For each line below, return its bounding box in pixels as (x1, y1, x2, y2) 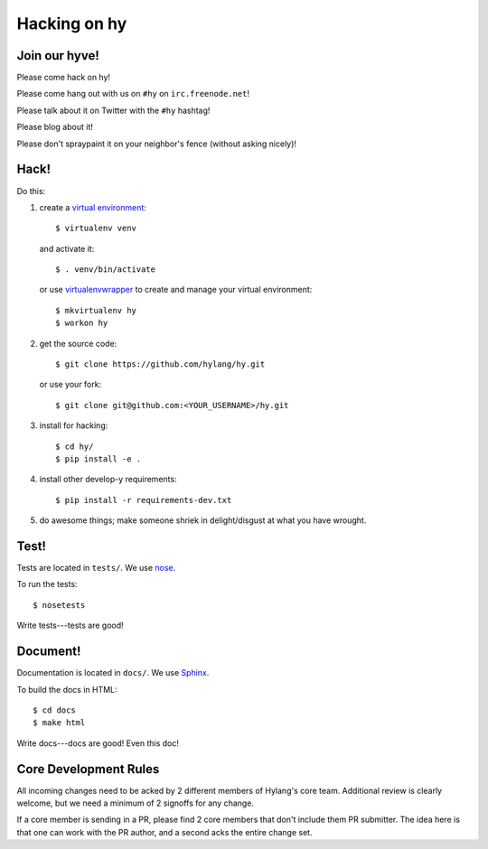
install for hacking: (39, 420, 108, 431)
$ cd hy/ (55, 441, 94, 452)
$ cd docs (33, 704, 76, 715)
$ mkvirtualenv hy (55, 305, 137, 315)
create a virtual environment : (39, 201, 146, 212)
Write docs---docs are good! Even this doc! (16, 737, 180, 749)
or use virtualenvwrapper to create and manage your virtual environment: (39, 285, 313, 295)
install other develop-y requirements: (39, 474, 177, 485)
